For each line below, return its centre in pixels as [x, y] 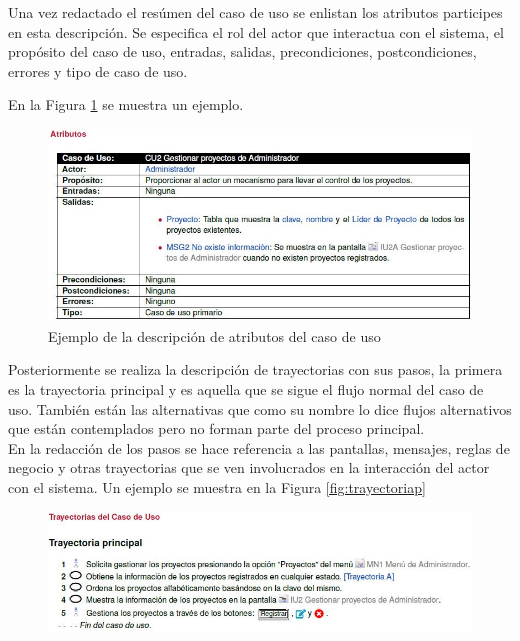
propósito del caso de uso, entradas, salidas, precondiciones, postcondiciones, [242, 51]
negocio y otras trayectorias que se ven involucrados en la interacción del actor [249, 467]
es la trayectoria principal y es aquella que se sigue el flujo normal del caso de [246, 389]
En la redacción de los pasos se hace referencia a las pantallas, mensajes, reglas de [259, 447]
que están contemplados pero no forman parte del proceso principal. [216, 428]
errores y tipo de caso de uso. [98, 70]
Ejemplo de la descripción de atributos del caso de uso [214, 335]
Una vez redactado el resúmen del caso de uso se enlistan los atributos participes [255, 12]
